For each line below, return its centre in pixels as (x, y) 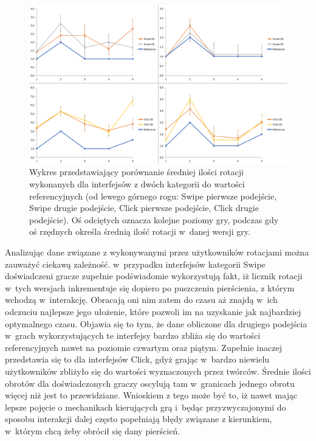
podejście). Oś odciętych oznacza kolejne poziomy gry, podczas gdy (154, 219)
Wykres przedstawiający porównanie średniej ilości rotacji (136, 172)
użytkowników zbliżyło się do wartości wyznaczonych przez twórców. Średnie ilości (158, 371)
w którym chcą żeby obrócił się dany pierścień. (93, 430)
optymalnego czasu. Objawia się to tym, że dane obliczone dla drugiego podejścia (156, 323)
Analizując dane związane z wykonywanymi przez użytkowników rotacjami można (157, 252)
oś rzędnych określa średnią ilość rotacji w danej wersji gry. (140, 231)
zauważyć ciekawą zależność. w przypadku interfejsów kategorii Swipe (135, 264)
